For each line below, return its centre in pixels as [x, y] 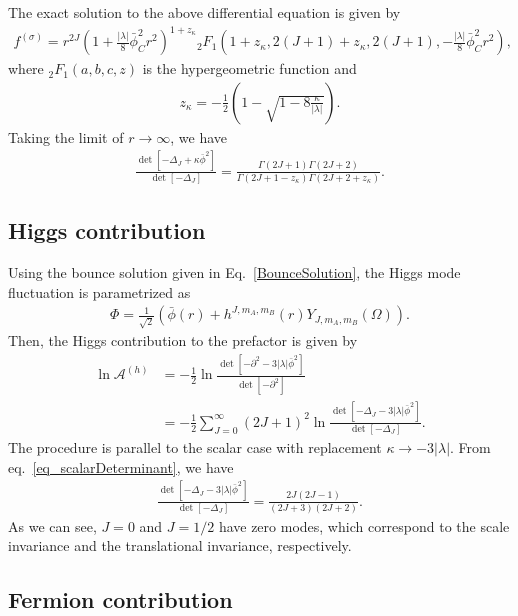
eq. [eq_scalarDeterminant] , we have [121, 466]
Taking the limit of [66, 136]
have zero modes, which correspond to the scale [364, 525]
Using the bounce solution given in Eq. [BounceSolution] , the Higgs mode [234, 272]
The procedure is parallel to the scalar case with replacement [195, 447]
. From [470, 447]
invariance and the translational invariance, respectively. [180, 545]
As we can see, [52, 525]
